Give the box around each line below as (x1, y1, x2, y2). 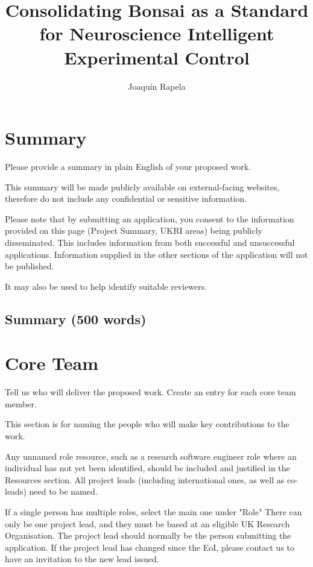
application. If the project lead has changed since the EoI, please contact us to (5, 540, 295, 553)
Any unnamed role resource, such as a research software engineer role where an (5, 450, 297, 462)
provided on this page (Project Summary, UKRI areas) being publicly (5, 224, 262, 237)
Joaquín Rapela (128, 80, 186, 92)
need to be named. (29, 485, 98, 498)
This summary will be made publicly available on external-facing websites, (5, 180, 280, 193)
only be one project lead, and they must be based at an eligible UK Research (5, 517, 290, 530)
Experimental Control (64, 45, 250, 69)
